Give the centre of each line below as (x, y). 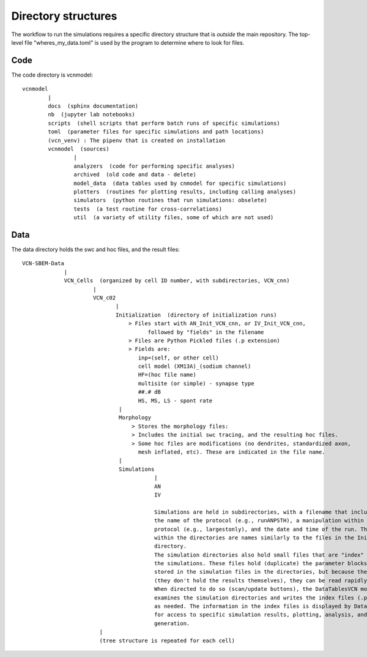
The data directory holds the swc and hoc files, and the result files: (95, 249)
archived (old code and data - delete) (135, 175)
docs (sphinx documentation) (93, 106)
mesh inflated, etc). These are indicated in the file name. (232, 452)
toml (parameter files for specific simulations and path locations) (156, 132)
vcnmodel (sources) (79, 149)
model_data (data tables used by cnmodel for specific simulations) (180, 183)
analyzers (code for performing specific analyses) (154, 166)
